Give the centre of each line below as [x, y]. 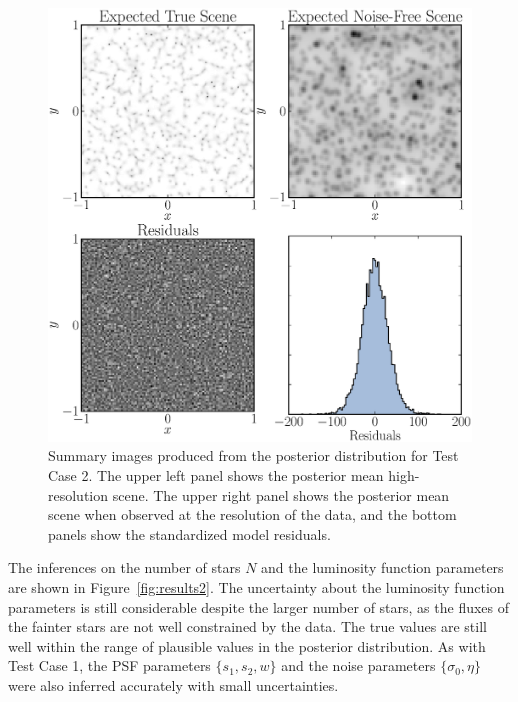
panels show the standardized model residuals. [189, 533]
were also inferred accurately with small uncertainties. [173, 684]
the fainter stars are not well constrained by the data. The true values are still [247, 626]
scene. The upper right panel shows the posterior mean [281, 494]
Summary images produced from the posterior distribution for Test [253, 455]
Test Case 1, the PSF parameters [109, 665]
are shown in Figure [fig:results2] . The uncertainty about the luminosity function [256, 586]
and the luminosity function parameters [382, 567]
